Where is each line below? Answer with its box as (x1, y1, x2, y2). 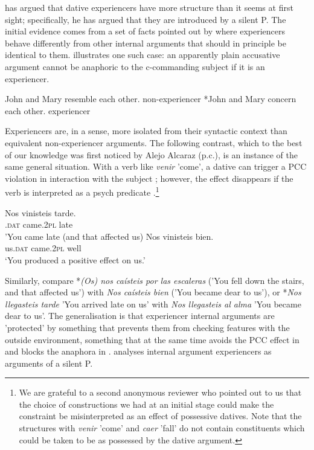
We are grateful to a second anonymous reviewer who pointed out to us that (19, 386, 302, 399)
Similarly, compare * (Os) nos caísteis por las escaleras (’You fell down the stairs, (5, 274, 304, 286)
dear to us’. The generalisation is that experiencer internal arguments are (5, 309, 275, 322)
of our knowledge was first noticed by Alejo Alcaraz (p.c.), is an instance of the (5, 148, 298, 161)
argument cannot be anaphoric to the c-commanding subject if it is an (5, 60, 265, 72)
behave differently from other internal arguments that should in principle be (5, 36, 286, 49)
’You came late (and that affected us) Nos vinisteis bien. (5, 230, 214, 242)
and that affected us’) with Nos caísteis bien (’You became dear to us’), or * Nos (5, 286, 301, 298)
